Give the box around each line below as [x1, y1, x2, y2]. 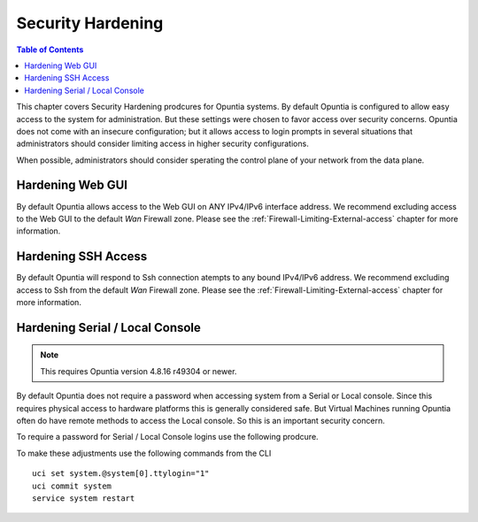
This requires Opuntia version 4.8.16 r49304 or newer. [40, 365, 237, 376]
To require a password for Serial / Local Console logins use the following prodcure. [16, 432, 319, 442]
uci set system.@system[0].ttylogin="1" [32, 469, 210, 479]
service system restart [32, 493, 135, 503]
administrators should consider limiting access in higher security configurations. [16, 138, 309, 150]
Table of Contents [16, 44, 84, 55]
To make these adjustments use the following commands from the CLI [16, 448, 272, 458]
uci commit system [32, 480, 112, 491]
